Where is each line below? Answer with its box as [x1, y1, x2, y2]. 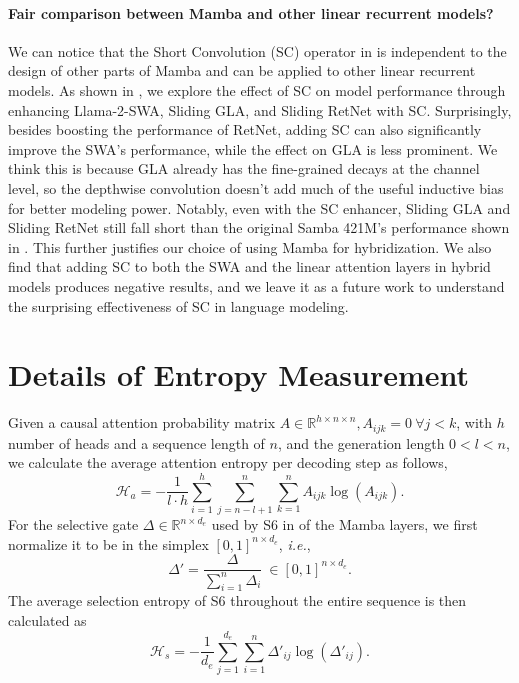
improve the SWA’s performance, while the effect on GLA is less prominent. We [8, 138, 498, 159]
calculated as [8, 609, 87, 630]
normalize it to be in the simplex [8, 533, 209, 554]
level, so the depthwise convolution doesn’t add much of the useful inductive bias [8, 177, 504, 198]
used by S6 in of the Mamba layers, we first [211, 514, 478, 534]
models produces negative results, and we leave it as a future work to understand [8, 275, 505, 296]
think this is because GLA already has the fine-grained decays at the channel [8, 158, 480, 179]
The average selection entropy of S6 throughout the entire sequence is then [8, 590, 467, 611]
